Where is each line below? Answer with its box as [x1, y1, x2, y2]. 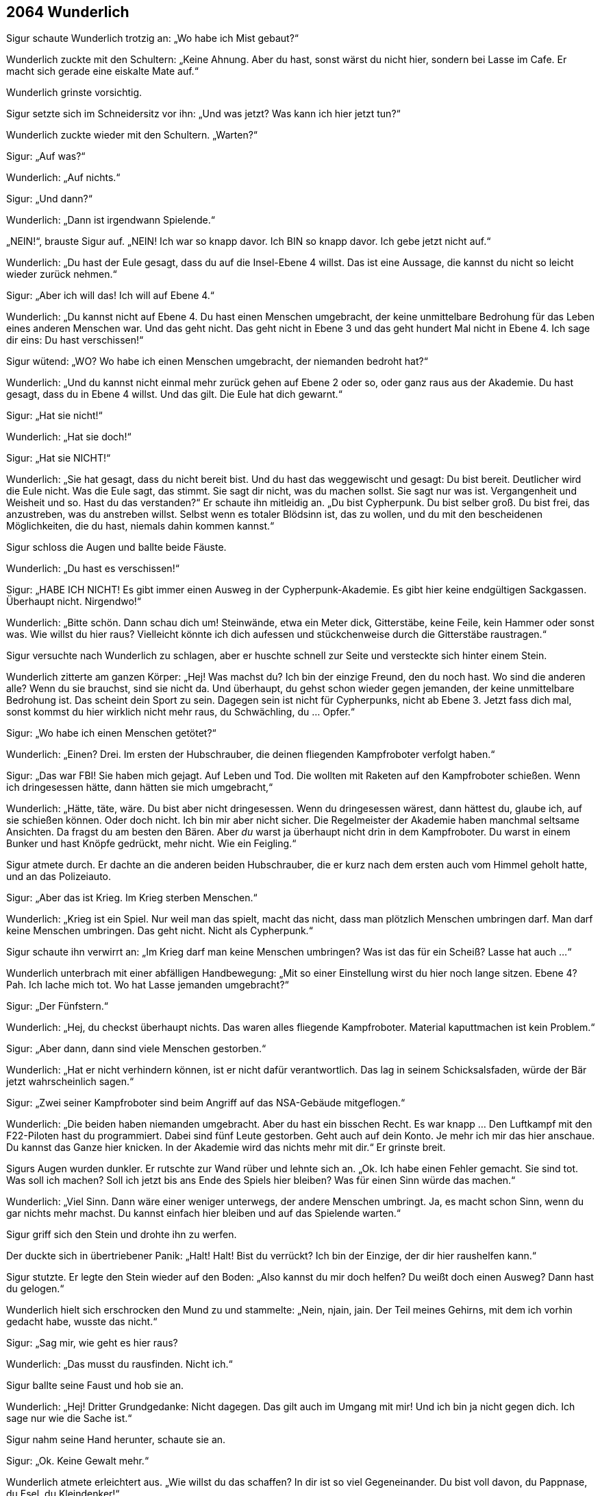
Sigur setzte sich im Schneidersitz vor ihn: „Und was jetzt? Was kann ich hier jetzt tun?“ [6, 108, 401, 120]
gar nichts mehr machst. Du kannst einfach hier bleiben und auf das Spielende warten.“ [6, 1207, 401, 1220]
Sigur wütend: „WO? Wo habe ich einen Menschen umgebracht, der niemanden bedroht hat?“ [6, 355, 428, 368]
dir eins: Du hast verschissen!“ [6, 334, 144, 346]
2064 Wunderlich [6, 3, 129, 21]
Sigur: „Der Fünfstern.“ [6, 1000, 109, 1012]
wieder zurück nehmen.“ [6, 268, 117, 281]
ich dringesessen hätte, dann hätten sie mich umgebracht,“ [6, 781, 273, 794]
